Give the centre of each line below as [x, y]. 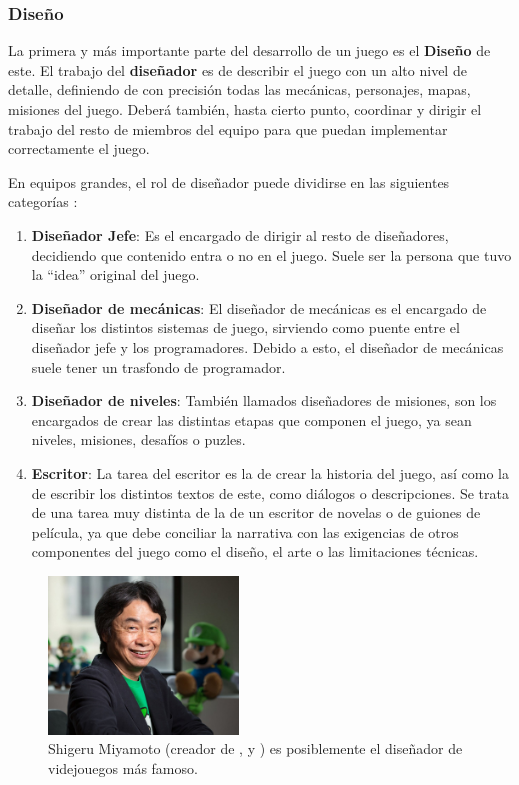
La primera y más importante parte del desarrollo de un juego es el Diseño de [249, 50]
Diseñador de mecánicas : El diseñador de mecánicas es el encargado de [259, 307]
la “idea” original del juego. [115, 274]
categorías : [43, 201]
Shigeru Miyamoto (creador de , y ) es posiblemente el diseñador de [255, 748]
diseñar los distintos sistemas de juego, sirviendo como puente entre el [245, 327]
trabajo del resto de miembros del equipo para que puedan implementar [228, 128]
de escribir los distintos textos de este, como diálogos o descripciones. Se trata [270, 492]
